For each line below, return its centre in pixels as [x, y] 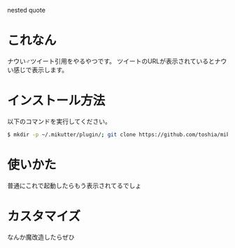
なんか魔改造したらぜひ [41, 237]
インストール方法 [56, 101]
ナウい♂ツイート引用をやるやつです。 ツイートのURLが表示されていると [111, 61]
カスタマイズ [44, 216]
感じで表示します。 [41, 70]
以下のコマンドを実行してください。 [59, 121]
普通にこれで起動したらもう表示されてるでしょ [74, 185]
